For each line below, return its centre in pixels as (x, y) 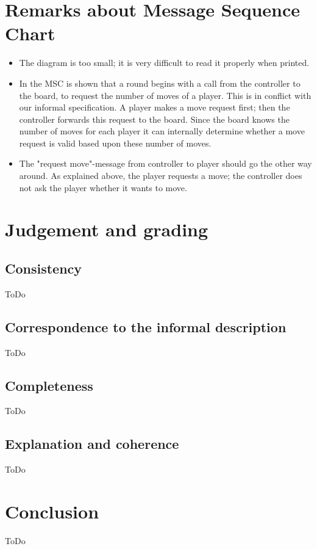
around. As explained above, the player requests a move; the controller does (161, 176)
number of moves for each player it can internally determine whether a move (162, 131)
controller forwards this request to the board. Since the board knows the (154, 119)
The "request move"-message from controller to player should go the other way (166, 163)
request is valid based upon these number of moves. (115, 143)
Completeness (49, 385)
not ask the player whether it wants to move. (103, 187)
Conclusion (52, 511)
